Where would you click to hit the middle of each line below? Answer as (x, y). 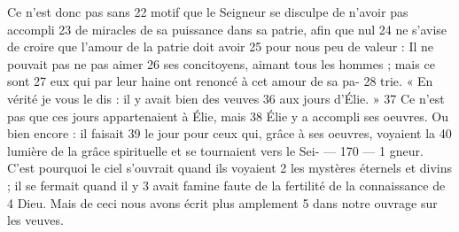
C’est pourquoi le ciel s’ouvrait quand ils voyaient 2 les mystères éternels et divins (230, 168)
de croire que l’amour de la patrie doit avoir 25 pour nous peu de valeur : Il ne (221, 46)
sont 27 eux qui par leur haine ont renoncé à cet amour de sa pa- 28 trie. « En (220, 81)
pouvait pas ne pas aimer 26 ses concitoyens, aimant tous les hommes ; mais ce (221, 63)
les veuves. (35, 220)
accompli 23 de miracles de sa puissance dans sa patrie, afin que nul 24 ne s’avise (227, 29)
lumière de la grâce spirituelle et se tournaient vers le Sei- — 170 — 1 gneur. (215, 150)
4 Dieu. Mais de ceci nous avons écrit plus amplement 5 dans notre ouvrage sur (222, 202)
